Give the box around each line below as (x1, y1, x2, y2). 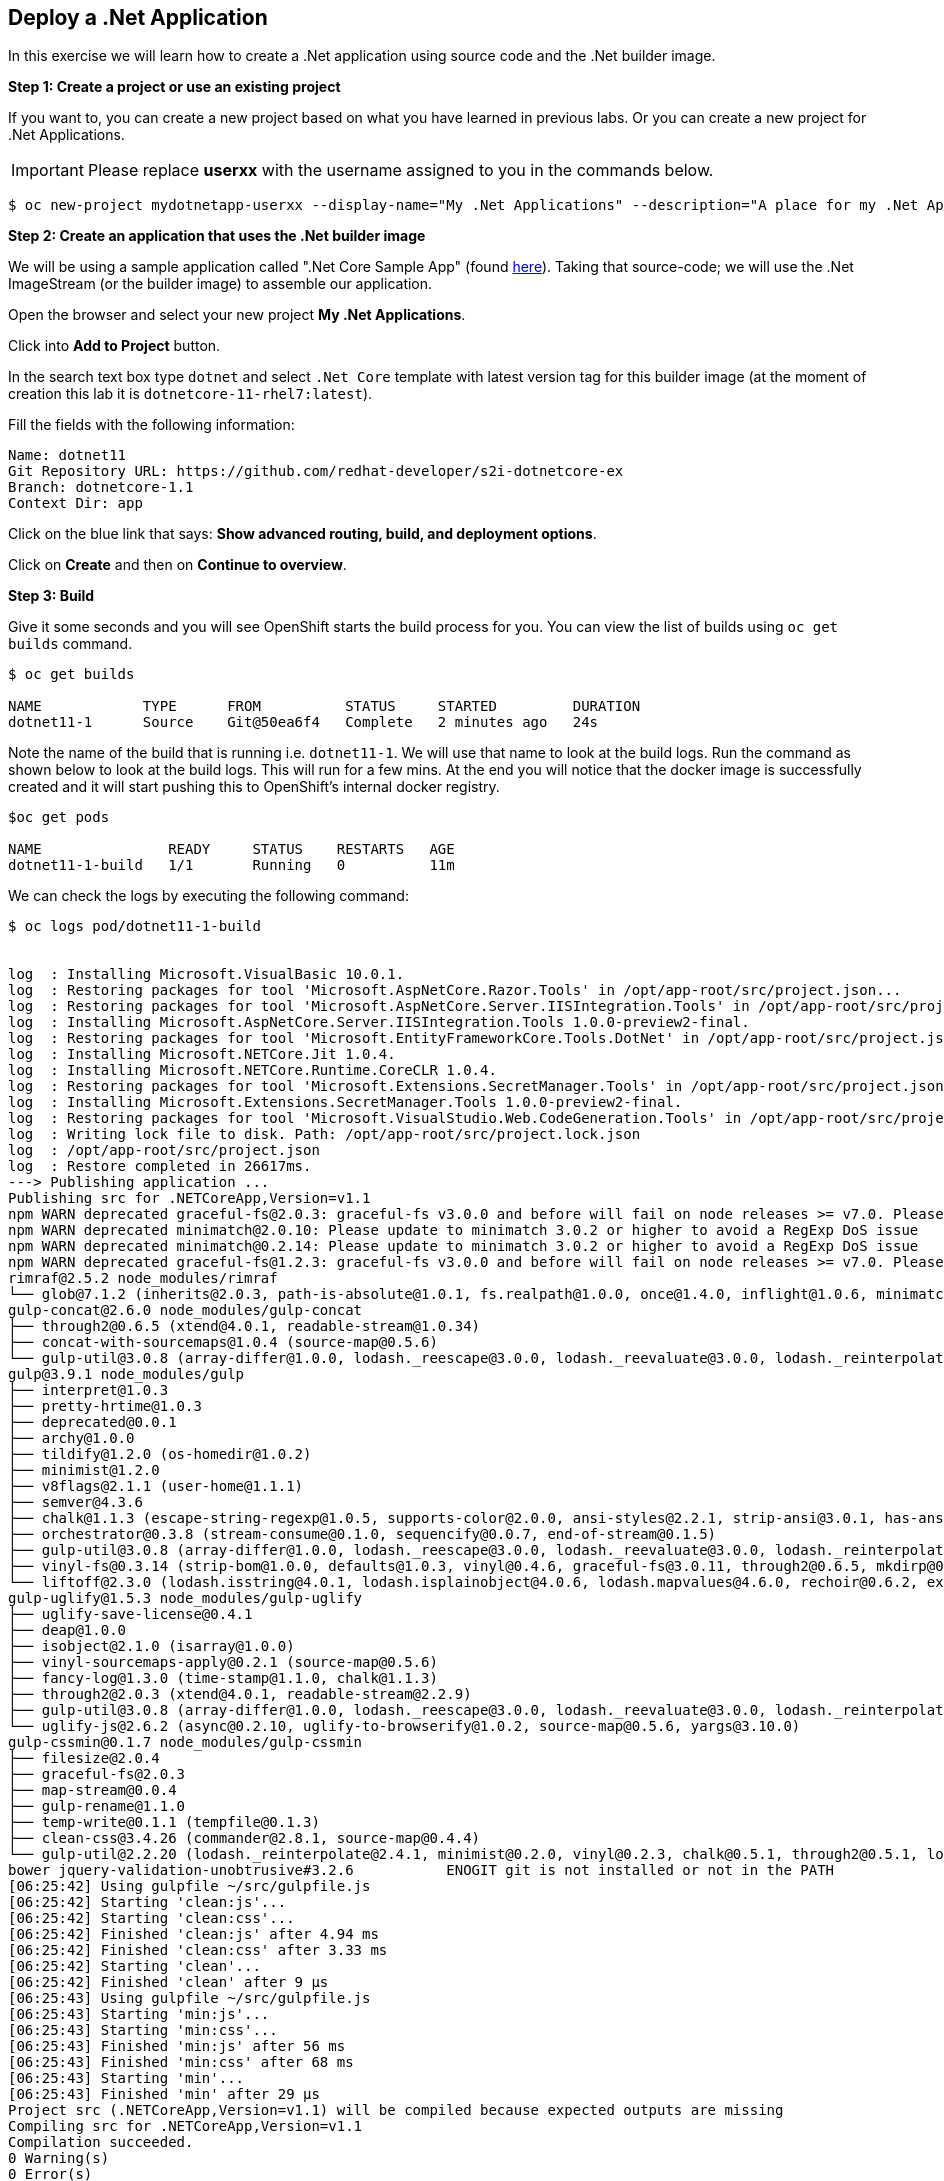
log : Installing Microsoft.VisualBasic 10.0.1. (8, 966, 405, 983)
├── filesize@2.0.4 (8, 1750, 160, 1767)
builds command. (8, 635, 133, 653)
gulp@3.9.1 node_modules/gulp (8, 1366, 245, 1383)
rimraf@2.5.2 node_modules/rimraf (8, 1270, 278, 1287)
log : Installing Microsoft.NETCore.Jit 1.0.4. (8, 1046, 396, 1063)
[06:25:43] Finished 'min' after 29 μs (8, 2086, 320, 2103)
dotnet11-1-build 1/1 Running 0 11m (8, 857, 455, 874)
